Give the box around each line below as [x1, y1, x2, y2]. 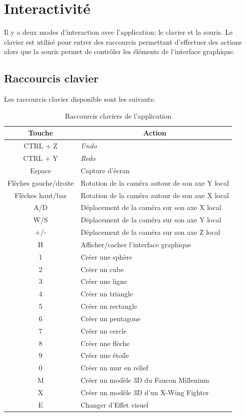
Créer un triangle [80, 288, 133, 299]
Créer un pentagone [80, 313, 141, 323]
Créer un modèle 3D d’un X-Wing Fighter [80, 387, 209, 398]
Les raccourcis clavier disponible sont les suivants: [4, 94, 155, 104]
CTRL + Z [23, 140, 58, 151]
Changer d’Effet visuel [80, 399, 149, 410]
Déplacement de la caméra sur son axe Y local [80, 214, 221, 225]
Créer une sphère [80, 251, 132, 262]
